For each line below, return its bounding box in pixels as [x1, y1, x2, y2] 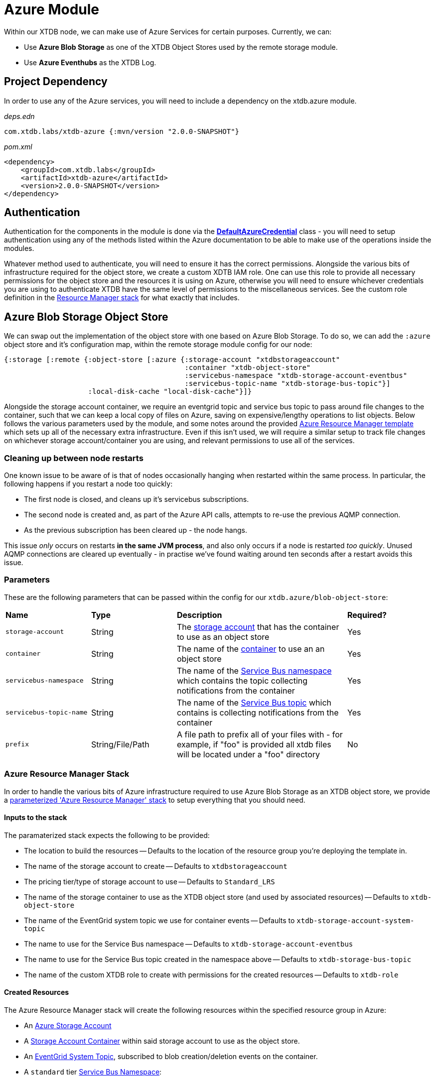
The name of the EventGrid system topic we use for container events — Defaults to [24, 916, 295, 925]
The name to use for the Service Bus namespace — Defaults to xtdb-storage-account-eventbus [24, 939, 353, 948]
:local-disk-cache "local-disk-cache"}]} [88, 387, 252, 396]
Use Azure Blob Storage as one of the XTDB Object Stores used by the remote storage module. [24, 42, 338, 51]
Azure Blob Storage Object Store [4, 310, 168, 323]
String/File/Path [91, 739, 149, 749]
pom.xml [4, 142, 32, 151]
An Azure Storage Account [24, 1021, 112, 1030]
